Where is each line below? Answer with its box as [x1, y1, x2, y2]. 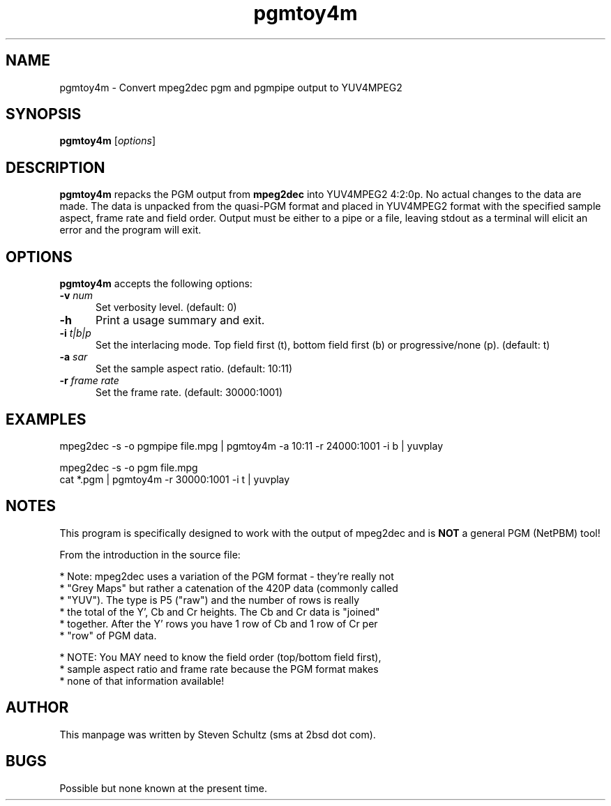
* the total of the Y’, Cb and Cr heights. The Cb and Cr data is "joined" [59, 605, 380, 618]
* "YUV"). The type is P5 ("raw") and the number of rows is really [59, 593, 360, 606]
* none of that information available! [59, 674, 225, 687]
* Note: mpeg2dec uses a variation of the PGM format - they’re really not [59, 570, 394, 582]
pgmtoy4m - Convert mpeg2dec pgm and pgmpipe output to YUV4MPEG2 [59, 81, 402, 93]
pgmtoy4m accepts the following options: [59, 277, 252, 290]
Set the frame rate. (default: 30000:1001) [96, 386, 283, 399]
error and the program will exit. [59, 224, 202, 236]
